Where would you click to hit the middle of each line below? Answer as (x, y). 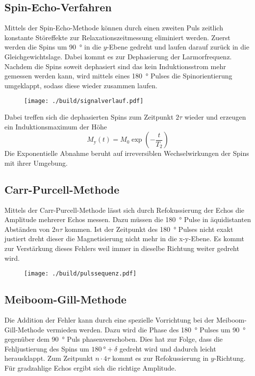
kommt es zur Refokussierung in (161, 358)
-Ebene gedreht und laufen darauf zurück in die (178, 47)
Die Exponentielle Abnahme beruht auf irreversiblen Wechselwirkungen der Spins (127, 153)
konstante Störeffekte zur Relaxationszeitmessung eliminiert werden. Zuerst (117, 37)
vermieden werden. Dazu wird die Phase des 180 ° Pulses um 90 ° (146, 329)
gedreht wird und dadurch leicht (168, 348)
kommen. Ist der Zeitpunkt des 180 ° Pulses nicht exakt (149, 229)
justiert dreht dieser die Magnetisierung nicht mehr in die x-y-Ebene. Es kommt (124, 238)
